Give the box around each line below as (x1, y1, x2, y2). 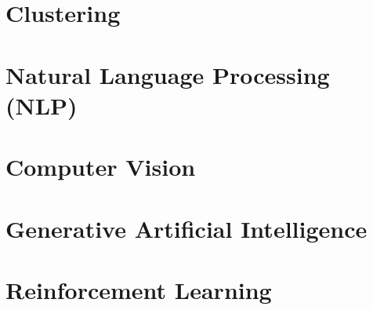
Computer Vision (5, 151, 196, 183)
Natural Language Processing (5, 58, 330, 90)
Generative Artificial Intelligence (5, 212, 368, 244)
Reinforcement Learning (5, 273, 272, 305)
